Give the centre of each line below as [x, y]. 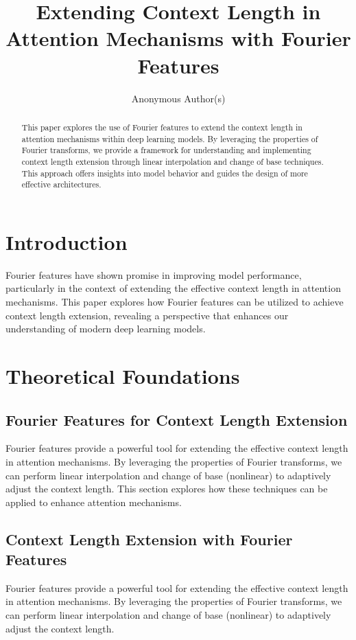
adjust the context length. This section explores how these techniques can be [167, 489]
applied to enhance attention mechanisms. [94, 502]
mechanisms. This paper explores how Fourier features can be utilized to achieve [175, 301]
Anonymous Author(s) [178, 98]
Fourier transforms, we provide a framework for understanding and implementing [166, 150]
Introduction [67, 241]
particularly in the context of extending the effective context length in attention [173, 288]
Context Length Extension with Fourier [149, 539]
